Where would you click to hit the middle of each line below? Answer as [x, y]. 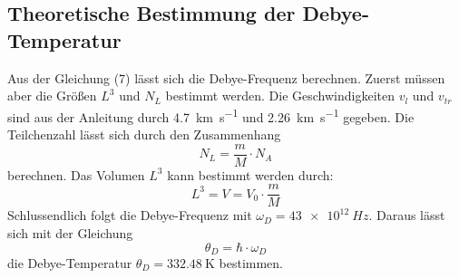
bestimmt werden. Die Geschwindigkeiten [280, 96]
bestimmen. [251, 262]
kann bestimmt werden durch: [250, 174]
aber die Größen [52, 96]
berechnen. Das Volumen [76, 174]
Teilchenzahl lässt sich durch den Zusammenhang [144, 134]
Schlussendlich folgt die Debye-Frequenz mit [130, 215]
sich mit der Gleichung [70, 232]
